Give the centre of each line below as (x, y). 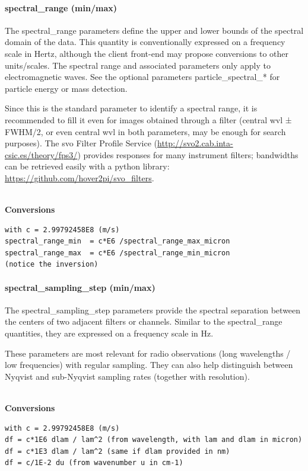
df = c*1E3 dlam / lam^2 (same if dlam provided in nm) (118, 451)
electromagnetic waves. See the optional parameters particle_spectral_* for (142, 77)
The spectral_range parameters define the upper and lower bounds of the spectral (154, 30)
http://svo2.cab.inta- (195, 143)
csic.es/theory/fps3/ (41, 154)
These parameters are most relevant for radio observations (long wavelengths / (148, 353)
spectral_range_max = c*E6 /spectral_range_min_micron (118, 253)
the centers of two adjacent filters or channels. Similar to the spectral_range (144, 321)
